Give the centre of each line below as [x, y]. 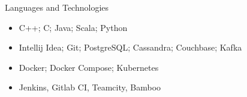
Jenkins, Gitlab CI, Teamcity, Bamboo [90, 87]
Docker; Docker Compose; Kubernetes [89, 67]
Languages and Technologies [57, 7]
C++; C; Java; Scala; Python [73, 27]
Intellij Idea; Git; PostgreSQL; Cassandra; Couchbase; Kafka [130, 47]
